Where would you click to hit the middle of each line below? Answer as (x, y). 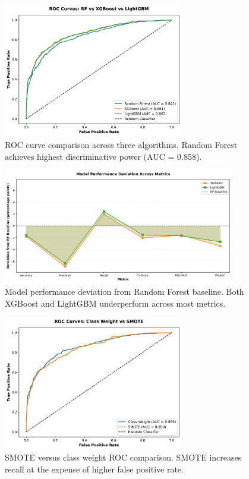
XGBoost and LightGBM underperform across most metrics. (115, 303)
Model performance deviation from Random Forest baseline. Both (124, 291)
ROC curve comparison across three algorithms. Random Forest (121, 145)
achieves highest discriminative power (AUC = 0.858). (103, 156)
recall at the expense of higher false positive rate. (94, 469)
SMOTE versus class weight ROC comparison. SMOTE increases (123, 457)
